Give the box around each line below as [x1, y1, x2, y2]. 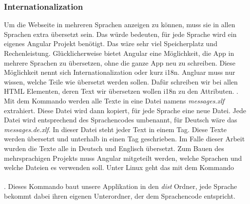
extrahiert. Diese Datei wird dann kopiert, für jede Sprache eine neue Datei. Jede [4, 105, 246, 115]
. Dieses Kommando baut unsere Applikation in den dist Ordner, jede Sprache [4, 181, 237, 191]
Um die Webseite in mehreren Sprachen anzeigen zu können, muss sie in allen [4, 19, 235, 30]
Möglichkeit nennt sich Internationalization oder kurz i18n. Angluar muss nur [4, 67, 235, 77]
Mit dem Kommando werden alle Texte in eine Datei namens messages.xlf [4, 95, 225, 105]
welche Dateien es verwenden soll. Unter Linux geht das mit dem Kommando [4, 162, 234, 172]
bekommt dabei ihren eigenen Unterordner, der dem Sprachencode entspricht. [4, 190, 235, 201]
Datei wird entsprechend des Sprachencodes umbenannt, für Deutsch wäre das [4, 115, 237, 125]
